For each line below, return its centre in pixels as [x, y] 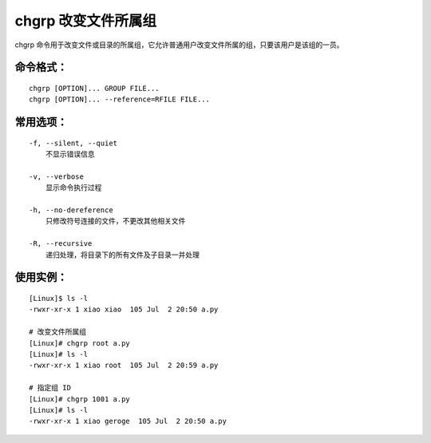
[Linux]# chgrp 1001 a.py [80, 399]
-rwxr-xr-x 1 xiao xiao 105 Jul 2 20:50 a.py [124, 310]
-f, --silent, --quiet [73, 143]
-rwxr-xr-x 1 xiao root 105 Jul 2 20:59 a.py [124, 366]
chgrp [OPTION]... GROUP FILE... [94, 88]
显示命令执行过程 [73, 188]
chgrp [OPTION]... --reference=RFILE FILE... [120, 99]
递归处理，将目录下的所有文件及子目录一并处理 [122, 255]
